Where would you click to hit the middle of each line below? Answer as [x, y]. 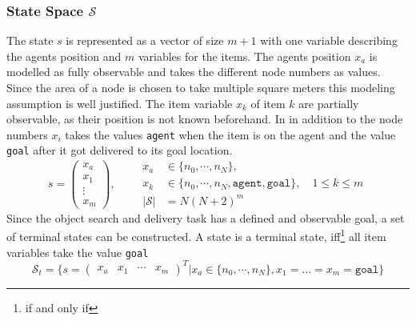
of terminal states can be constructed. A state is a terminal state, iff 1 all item [196, 235]
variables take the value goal [78, 252]
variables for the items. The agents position [244, 56]
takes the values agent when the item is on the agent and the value [230, 134]
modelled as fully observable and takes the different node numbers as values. [194, 72]
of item [268, 103]
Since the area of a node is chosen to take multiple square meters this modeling [201, 87]
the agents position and [64, 56]
